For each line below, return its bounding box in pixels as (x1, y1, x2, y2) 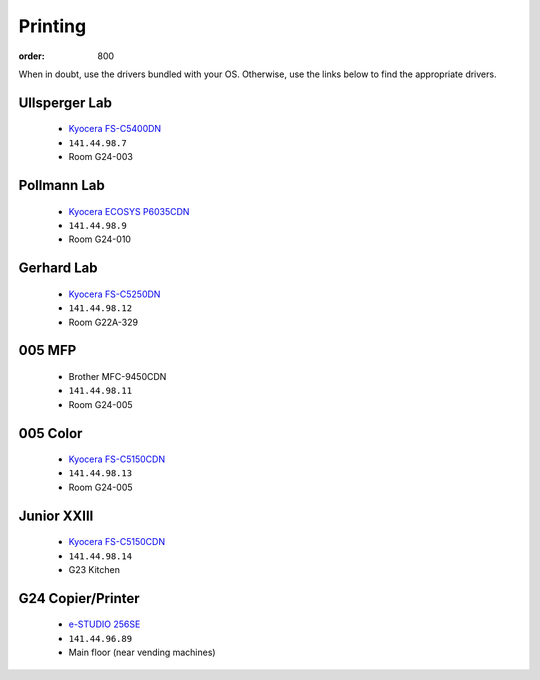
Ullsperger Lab (18, 94, 112, 111)
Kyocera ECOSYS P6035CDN (68, 205, 190, 217)
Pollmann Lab (18, 176, 105, 194)
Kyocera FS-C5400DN (68, 123, 162, 135)
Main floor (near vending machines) (68, 646, 216, 659)
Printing (18, 15, 87, 37)
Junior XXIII (18, 507, 94, 524)
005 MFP (18, 342, 77, 359)
